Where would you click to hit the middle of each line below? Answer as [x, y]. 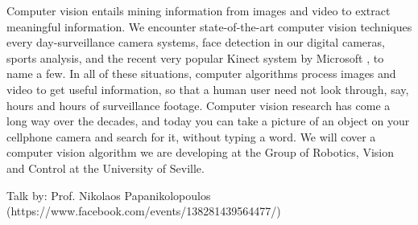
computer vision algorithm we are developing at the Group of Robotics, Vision [200, 152]
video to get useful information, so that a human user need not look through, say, [208, 89]
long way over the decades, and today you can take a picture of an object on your [208, 121]
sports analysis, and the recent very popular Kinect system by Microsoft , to [195, 57]
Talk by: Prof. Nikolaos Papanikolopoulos [109, 195]
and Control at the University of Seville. [106, 168]
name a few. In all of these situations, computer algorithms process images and [201, 74]
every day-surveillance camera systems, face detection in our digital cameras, [196, 42]
